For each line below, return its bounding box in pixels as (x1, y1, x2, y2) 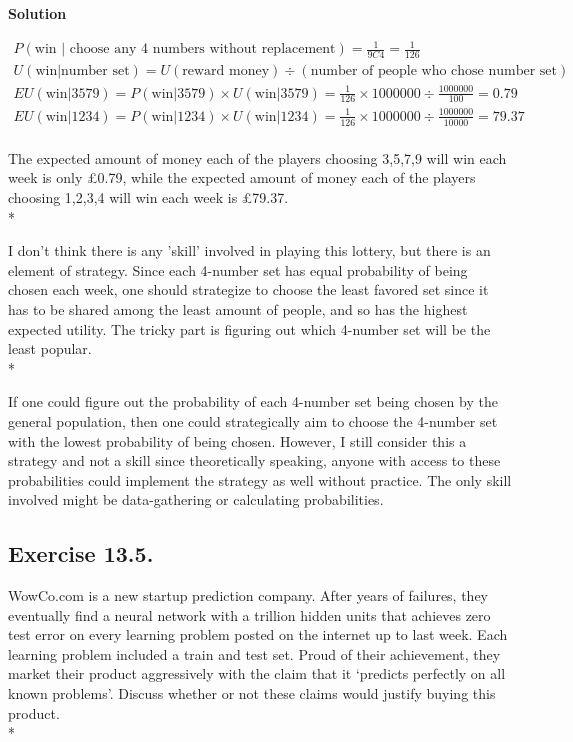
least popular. (8, 338, 92, 359)
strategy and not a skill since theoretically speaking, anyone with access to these (8, 450, 501, 471)
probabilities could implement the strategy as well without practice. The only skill (8, 469, 512, 490)
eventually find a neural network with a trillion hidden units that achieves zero (8, 604, 491, 625)
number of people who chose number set (310, 63, 558, 78)
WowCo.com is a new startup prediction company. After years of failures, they (8, 585, 489, 606)
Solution (8, 3, 67, 23)
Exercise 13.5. (8, 538, 154, 569)
